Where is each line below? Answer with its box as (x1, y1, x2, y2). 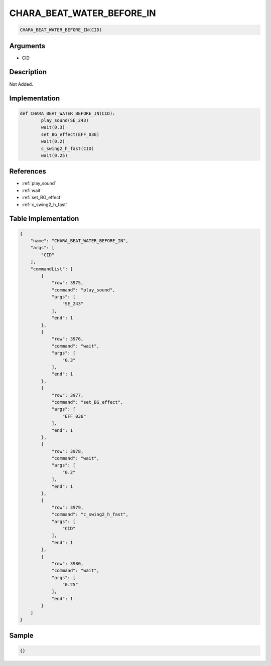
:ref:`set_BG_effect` (22, 195, 62, 201)
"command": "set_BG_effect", (51, 399, 123, 405)
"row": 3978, (51, 448, 84, 454)
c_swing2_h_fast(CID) (41, 145, 94, 151)
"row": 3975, (51, 280, 84, 286)
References (9, 167, 46, 176)
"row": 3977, (51, 392, 84, 398)
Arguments (9, 42, 46, 50)
